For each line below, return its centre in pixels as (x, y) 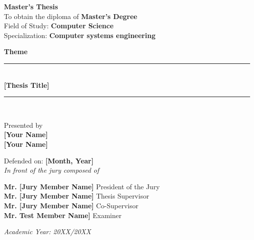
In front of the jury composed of (52, 170)
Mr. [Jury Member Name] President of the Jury (82, 186)
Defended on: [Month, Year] (49, 160)
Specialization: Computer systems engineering (80, 35)
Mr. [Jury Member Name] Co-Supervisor (71, 205)
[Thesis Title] (27, 85)
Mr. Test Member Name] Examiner (63, 215)
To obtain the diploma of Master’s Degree (71, 16)
